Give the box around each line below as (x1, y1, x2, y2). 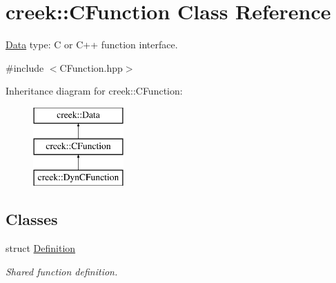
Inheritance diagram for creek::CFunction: (6, 84, 183, 98)
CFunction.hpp (59, 60, 123, 75)
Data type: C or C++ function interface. (6, 37, 178, 52)
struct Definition (6, 241, 76, 255)
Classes (6, 208, 58, 230)
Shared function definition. (6, 264, 118, 278)
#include (6, 60, 44, 75)
